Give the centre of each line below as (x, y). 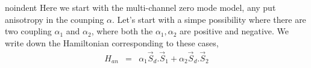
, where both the (122, 31)
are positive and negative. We (234, 31)
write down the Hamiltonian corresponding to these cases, (112, 42)
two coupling (28, 31)
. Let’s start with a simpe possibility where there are (209, 19)
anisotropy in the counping (55, 19)
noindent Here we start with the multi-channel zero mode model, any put (140, 7)
